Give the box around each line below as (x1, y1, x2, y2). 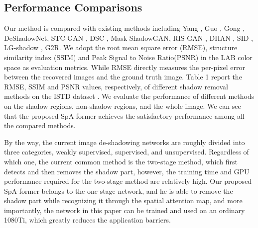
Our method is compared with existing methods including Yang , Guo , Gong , (4, 23, 245, 33)
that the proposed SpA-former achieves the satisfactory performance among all (4, 110, 245, 121)
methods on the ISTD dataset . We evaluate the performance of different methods (4, 91, 255, 101)
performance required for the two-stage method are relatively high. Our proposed (4, 176, 252, 186)
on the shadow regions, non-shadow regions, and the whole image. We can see (4, 100, 241, 111)
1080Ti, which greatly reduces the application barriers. (4, 215, 171, 225)
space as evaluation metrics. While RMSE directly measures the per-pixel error (4, 62, 246, 72)
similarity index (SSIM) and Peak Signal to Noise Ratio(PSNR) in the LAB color (4, 52, 253, 62)
